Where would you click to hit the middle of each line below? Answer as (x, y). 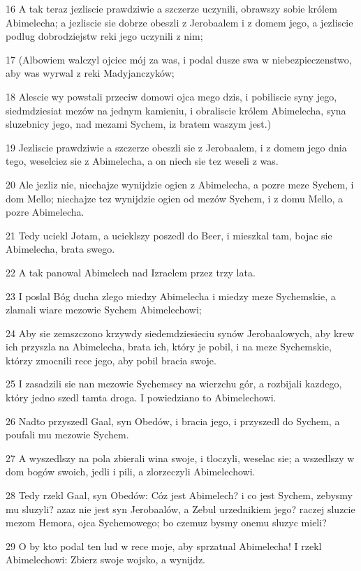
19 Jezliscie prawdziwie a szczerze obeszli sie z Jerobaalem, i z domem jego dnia (176, 147)
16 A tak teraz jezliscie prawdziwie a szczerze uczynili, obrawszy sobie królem (171, 8)
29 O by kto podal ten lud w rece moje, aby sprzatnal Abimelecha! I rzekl (164, 546)
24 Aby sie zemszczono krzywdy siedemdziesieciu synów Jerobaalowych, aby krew (180, 333)
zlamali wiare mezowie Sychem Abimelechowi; (104, 310)
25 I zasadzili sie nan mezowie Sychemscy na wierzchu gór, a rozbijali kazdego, (174, 384)
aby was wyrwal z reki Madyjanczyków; (90, 73)
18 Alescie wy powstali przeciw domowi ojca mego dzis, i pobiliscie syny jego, (171, 96)
